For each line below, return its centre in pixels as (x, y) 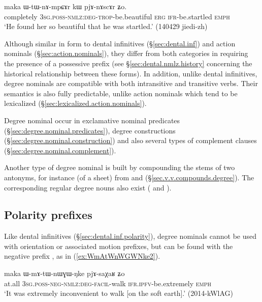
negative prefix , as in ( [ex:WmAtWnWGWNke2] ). (82, 256)
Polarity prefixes (48, 215)
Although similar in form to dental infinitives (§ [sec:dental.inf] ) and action (120, 43)
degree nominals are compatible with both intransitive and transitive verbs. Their (131, 83)
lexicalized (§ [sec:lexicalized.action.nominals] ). (75, 103)
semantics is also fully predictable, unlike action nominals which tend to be (121, 93)
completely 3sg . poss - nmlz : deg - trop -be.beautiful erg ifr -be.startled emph (117, 16)
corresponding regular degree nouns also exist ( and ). (88, 187)
